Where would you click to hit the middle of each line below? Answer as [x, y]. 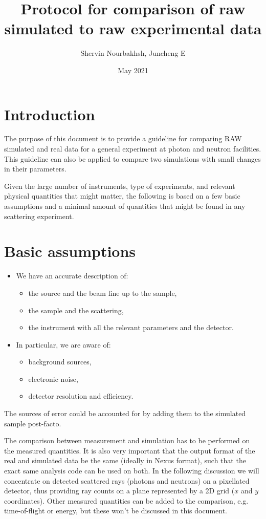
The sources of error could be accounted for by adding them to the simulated [125, 413]
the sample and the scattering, [76, 310]
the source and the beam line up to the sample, [103, 293]
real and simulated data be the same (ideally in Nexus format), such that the [125, 460]
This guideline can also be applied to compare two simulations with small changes [132, 158]
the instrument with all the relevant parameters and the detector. [131, 327]
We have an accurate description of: [72, 276]
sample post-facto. [33, 423]
